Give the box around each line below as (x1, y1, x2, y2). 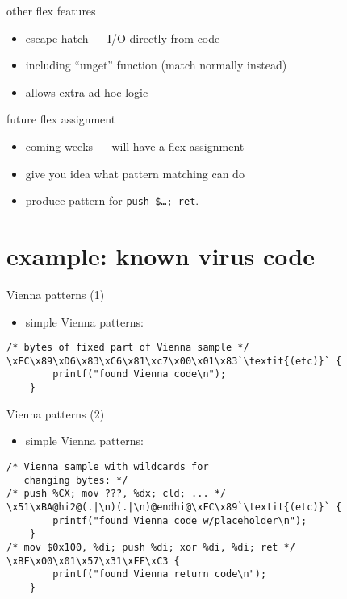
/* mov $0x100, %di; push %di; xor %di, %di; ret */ (6, 541, 295, 553)
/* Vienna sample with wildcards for (6, 460, 209, 472)
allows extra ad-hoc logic (25, 83, 148, 100)
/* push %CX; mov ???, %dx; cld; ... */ (6, 488, 227, 500)
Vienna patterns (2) (6, 405, 105, 422)
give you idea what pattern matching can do (25, 164, 245, 181)
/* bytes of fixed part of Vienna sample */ (6, 342, 249, 354)
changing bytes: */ (23, 474, 128, 486)
